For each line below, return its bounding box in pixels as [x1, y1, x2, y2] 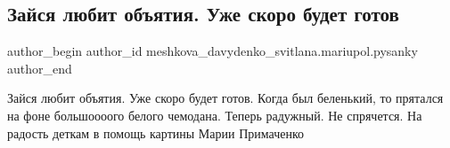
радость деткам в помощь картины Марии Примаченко [7, 123, 304, 142]
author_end [7, 58, 72, 77]
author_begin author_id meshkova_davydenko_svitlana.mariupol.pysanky [7, 42, 418, 60]
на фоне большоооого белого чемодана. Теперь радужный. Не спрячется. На [7, 105, 422, 124]
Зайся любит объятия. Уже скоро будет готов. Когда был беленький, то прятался [7, 89, 444, 107]
